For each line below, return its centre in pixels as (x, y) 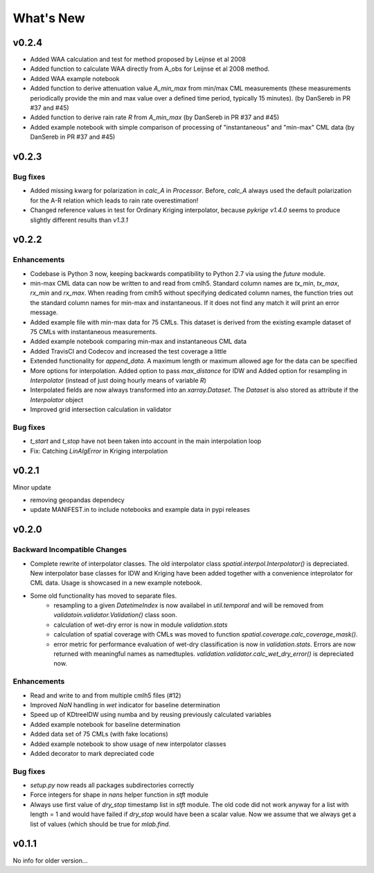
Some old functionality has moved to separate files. (103, 596)
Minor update (32, 487)
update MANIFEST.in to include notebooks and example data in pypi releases (140, 510)
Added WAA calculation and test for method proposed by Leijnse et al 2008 (138, 60)
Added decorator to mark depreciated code (92, 753)
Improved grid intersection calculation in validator (101, 410)
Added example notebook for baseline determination (105, 724)
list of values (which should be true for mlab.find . (100, 824)
